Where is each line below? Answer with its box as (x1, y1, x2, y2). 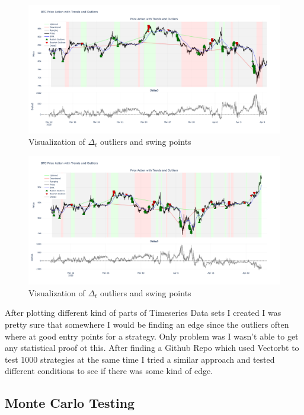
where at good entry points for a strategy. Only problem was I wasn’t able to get (5, 330, 299, 342)
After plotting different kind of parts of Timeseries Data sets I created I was (5, 306, 281, 319)
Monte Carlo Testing (5, 394, 135, 412)
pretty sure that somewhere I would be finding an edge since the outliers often (5, 318, 289, 331)
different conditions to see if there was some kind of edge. (5, 365, 213, 377)
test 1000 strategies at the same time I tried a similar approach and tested (5, 353, 275, 365)
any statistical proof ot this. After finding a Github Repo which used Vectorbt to (5, 341, 299, 354)
